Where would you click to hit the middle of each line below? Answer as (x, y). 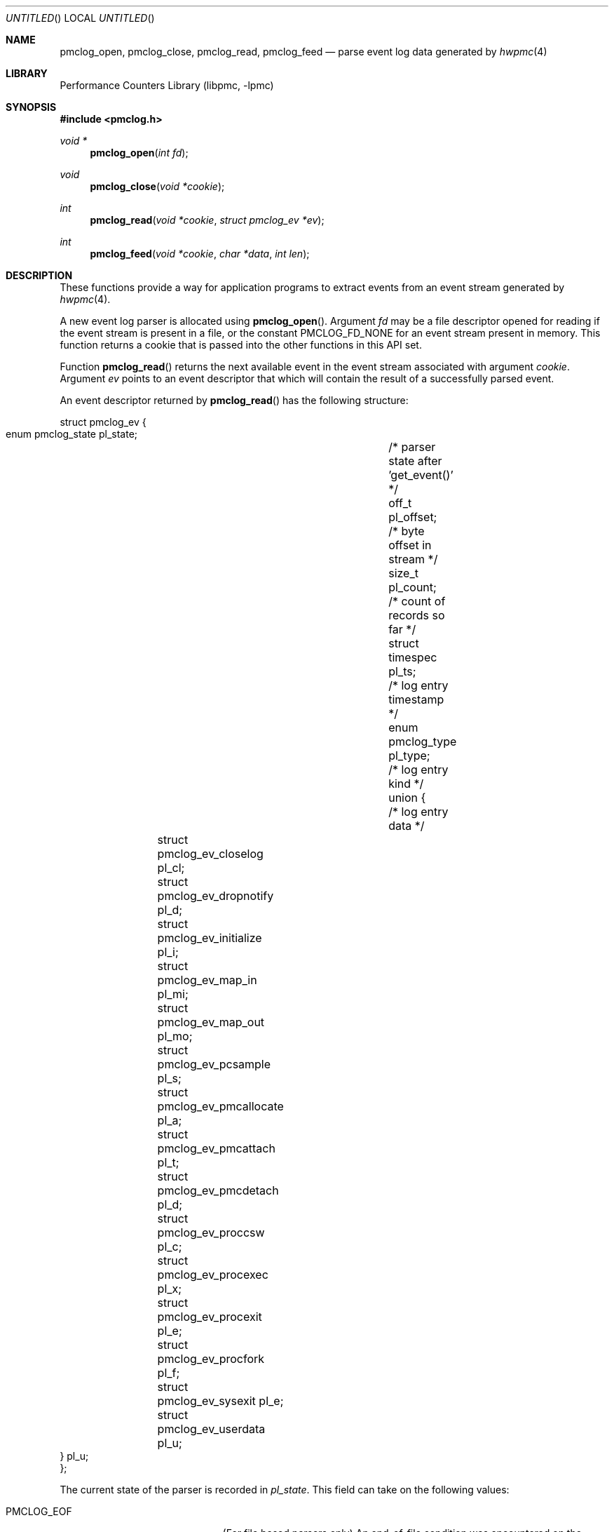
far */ (402, 629)
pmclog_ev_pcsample (214, 1064)
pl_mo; (175, 1036)
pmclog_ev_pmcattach (216, 1148)
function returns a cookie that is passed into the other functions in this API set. (241, 345)
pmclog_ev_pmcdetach (218, 1190)
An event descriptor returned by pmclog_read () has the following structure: (234, 400)
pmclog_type (423, 741)
